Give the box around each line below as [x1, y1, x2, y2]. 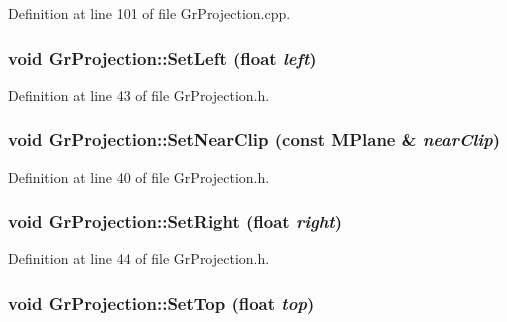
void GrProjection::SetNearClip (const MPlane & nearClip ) [8, 127, 501, 152]
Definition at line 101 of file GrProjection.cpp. [8, 3, 291, 23]
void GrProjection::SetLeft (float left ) [8, 45, 317, 70]
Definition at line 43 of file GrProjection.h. [8, 84, 270, 105]
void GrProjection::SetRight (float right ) [8, 209, 342, 234]
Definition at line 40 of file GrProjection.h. [8, 166, 270, 187]
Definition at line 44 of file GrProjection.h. [8, 248, 270, 269]
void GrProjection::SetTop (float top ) [8, 290, 315, 315]
